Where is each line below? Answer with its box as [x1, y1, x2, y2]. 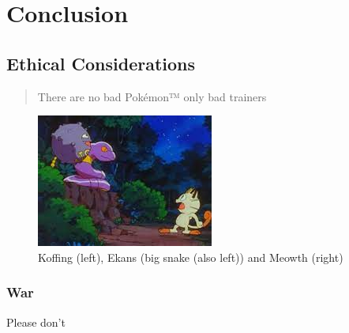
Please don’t [6, 313, 66, 330]
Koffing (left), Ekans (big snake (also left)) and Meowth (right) [38, 248, 343, 265]
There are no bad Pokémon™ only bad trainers [37, 88, 267, 104]
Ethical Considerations [6, 51, 196, 75]
